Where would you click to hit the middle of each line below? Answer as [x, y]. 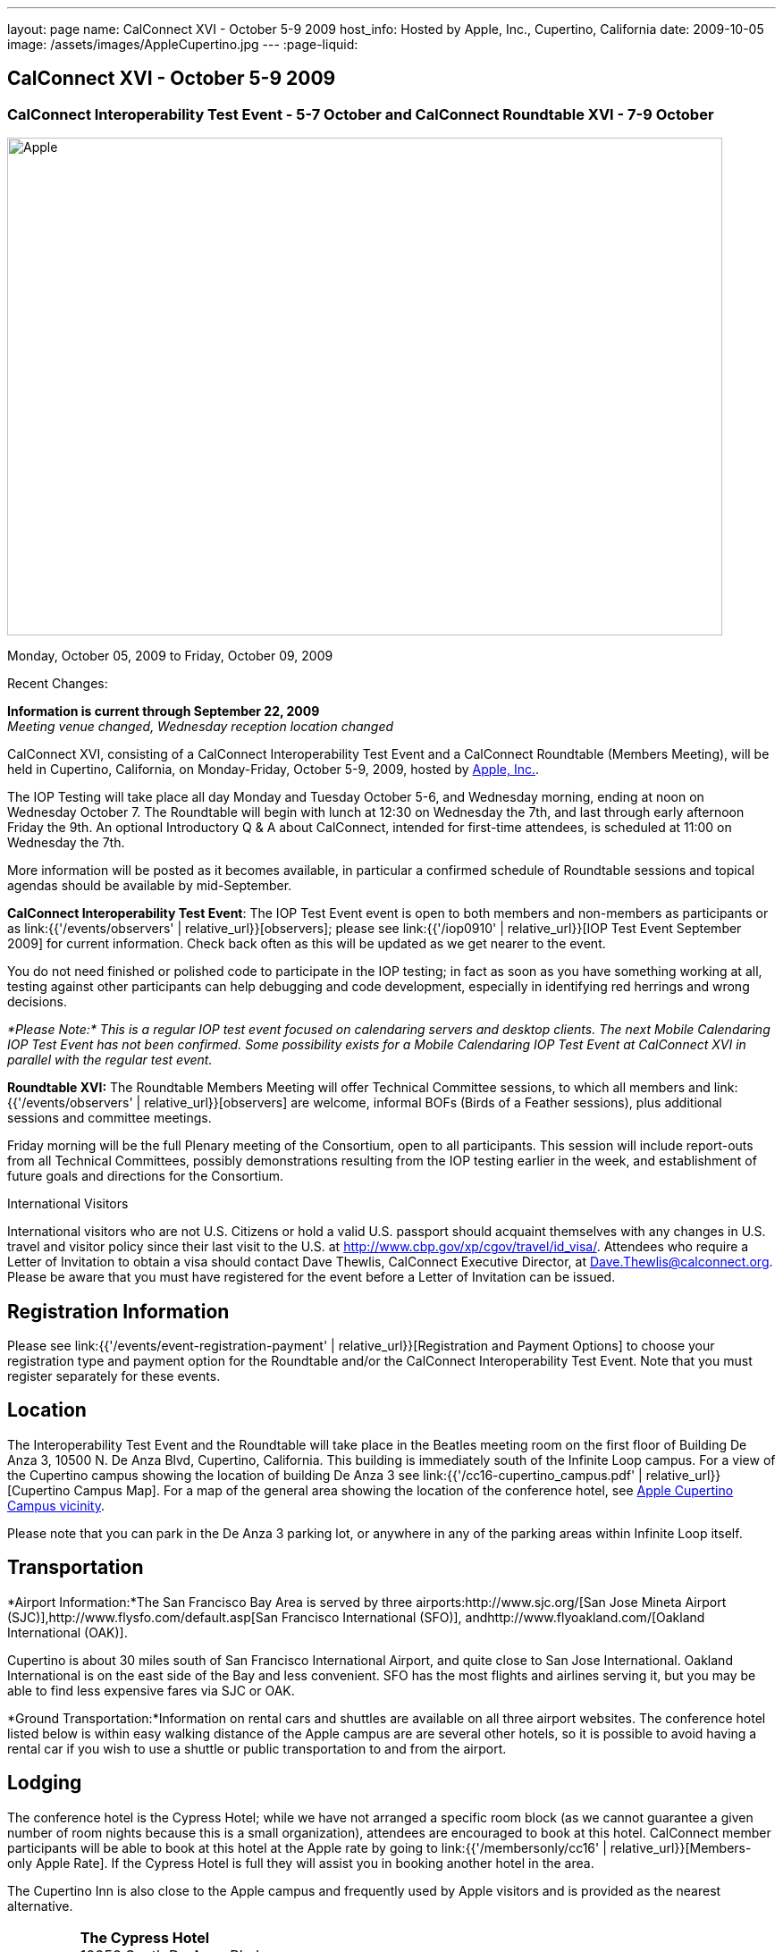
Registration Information [118, 1311]
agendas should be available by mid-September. [150, 886]
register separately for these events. [114, 1376]
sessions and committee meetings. [109, 1118]
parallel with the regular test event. [110, 1060]
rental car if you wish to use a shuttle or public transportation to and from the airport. [257, 1748]
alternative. [40, 1906]
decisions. [37, 1002]
